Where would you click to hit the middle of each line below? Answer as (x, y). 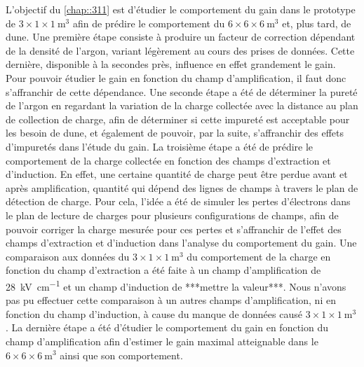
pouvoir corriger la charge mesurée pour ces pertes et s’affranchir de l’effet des (174, 229)
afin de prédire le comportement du (149, 23)
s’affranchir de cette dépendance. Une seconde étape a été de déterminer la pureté (182, 91)
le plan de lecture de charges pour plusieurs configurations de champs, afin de (172, 215)
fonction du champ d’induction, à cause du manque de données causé (154, 313)
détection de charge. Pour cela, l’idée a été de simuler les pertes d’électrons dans (178, 201)
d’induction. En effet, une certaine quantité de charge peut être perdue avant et (177, 174)
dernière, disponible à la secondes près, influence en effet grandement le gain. (171, 64)
